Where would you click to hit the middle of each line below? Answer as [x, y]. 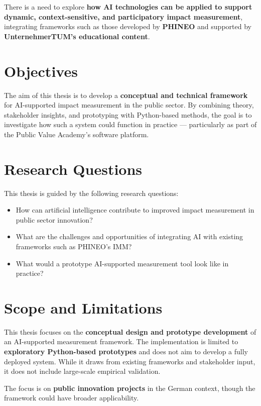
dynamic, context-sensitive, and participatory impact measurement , [123, 16]
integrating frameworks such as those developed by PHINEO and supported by [128, 26]
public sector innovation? [54, 219]
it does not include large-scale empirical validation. [82, 371]
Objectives [41, 71]
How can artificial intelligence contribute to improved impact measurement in [135, 210]
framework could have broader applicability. [72, 398]
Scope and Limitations [83, 307]
